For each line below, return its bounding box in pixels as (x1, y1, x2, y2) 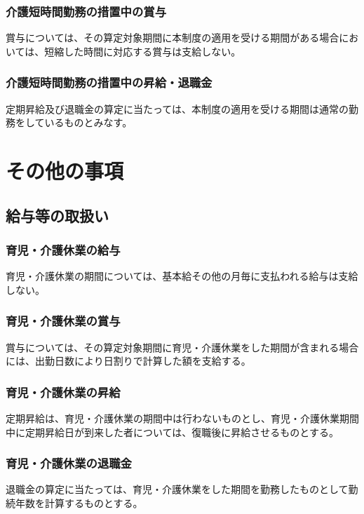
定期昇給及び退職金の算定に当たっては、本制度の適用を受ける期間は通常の (6, 101, 349, 116)
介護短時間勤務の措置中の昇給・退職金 (6, 74, 213, 91)
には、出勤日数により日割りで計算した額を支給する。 (6, 353, 251, 368)
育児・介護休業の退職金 (6, 454, 132, 472)
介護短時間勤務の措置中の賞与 (6, 2, 167, 20)
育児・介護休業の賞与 (6, 312, 121, 330)
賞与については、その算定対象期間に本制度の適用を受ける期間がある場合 (6, 30, 339, 45)
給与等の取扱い (6, 204, 109, 226)
